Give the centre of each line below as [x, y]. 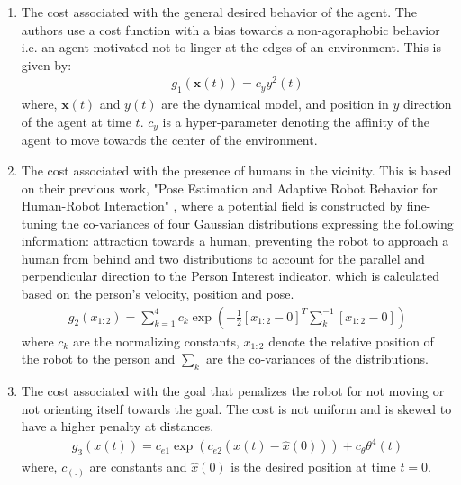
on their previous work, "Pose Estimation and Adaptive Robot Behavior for [229, 188]
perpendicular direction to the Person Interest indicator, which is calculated [230, 276]
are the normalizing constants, [156, 341]
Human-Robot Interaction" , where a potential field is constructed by [212, 206]
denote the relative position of [351, 341]
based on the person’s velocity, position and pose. [158, 294]
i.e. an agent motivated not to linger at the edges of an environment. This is [231, 47]
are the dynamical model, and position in [275, 104]
